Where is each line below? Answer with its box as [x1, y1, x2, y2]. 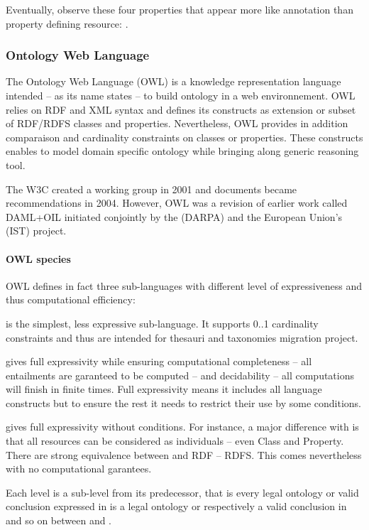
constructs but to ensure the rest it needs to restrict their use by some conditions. [6, 395, 361, 410]
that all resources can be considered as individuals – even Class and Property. [6, 433, 344, 448]
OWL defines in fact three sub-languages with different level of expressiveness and [6, 278, 363, 293]
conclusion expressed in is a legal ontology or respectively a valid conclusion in [6, 499, 347, 514]
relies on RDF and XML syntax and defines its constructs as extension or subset [6, 102, 356, 117]
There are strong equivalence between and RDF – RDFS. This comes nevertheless [6, 447, 362, 462]
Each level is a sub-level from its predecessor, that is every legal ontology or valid [6, 485, 359, 499]
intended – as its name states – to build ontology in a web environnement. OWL [6, 88, 356, 102]
